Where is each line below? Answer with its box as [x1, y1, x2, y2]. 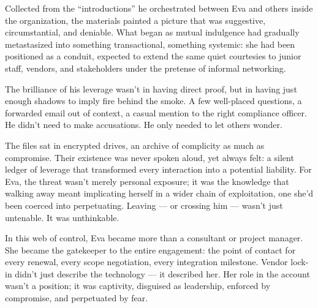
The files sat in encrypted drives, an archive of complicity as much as [5, 138, 265, 151]
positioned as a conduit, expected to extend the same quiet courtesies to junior [5, 50, 301, 62]
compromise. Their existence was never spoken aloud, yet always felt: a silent [5, 151, 294, 163]
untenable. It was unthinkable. [5, 211, 119, 223]
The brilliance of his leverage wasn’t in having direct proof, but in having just [5, 82, 297, 95]
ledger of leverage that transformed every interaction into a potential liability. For [5, 163, 312, 176]
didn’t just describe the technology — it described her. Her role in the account [15, 267, 310, 280]
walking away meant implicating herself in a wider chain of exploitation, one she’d [5, 187, 314, 200]
